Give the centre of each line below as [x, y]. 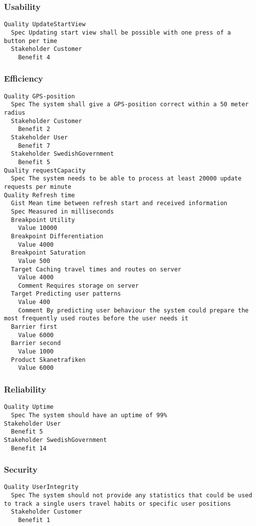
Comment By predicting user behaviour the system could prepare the [133, 310]
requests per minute [38, 187]
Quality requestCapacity [45, 170]
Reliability [25, 389]
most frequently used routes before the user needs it [96, 319]
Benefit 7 [34, 146]
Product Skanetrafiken [48, 360]
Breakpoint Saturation [48, 253]
